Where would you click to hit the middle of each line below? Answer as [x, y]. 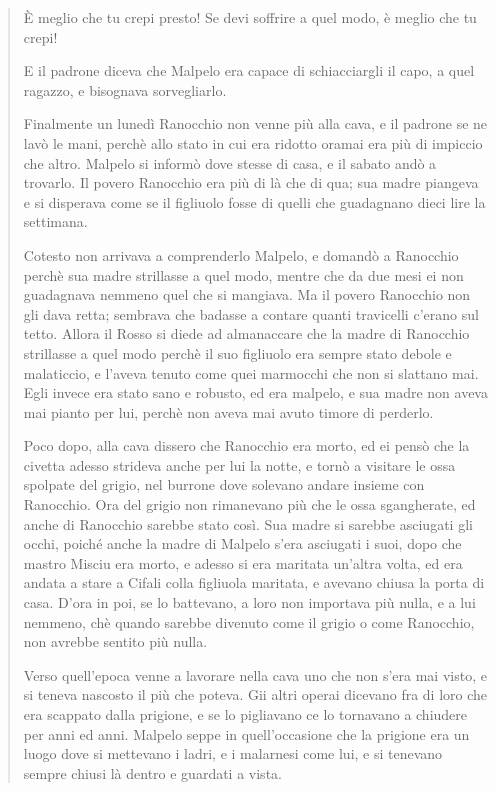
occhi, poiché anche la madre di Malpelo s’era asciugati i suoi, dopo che [242, 543]
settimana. [55, 221]
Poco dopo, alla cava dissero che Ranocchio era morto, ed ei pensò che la [246, 445]
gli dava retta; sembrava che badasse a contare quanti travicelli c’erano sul [251, 313]
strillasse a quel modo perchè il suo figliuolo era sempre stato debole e [237, 352]
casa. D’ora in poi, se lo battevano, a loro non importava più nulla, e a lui [249, 602]
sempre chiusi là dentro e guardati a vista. [152, 772]
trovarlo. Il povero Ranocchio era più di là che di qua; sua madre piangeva [251, 182]
